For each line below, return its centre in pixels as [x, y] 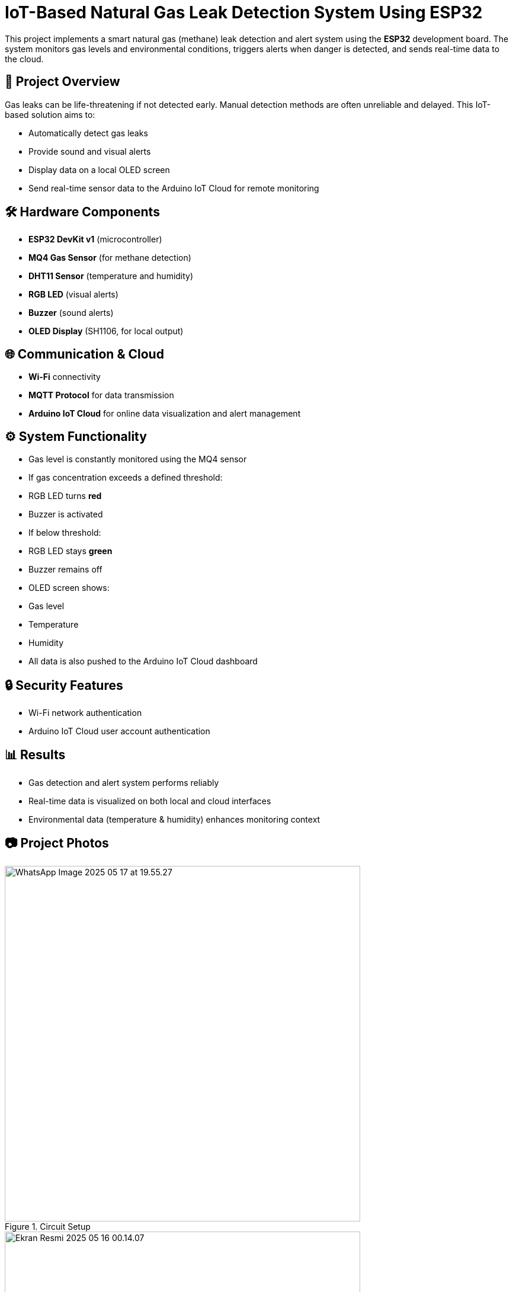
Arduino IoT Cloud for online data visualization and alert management [165, 414]
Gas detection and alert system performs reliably [124, 782]
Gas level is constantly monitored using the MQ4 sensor [138, 459]
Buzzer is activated [66, 514]
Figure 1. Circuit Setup [48, 1226]
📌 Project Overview [62, 82]
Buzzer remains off [65, 570]
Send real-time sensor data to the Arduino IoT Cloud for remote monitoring [174, 188]
